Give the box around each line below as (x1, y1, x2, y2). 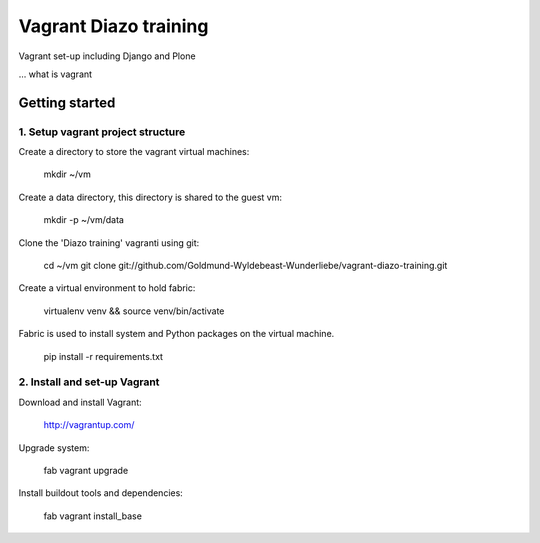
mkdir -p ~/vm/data (43, 214, 125, 226)
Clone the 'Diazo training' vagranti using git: (18, 236, 200, 249)
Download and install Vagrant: (18, 396, 142, 408)
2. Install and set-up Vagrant (18, 375, 160, 389)
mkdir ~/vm (43, 168, 92, 180)
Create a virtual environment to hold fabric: (18, 282, 196, 294)
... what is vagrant (18, 68, 93, 80)
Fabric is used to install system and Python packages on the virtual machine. (18, 328, 335, 340)
